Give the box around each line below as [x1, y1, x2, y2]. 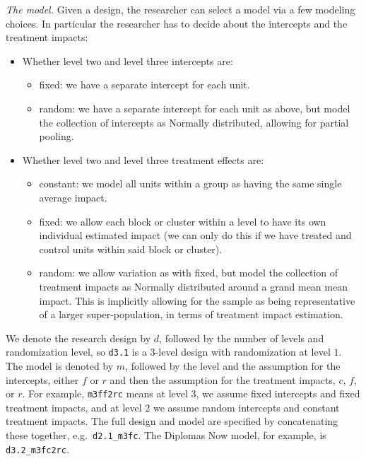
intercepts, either [6, 372, 79, 387]
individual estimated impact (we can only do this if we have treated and [39, 228, 352, 243]
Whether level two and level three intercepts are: [22, 53, 233, 68]
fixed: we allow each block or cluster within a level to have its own [39, 214, 326, 228]
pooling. [39, 129, 74, 144]
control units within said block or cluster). [39, 241, 223, 256]
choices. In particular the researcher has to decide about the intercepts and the [6, 16, 348, 30]
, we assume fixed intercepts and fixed [196, 386, 360, 401]
